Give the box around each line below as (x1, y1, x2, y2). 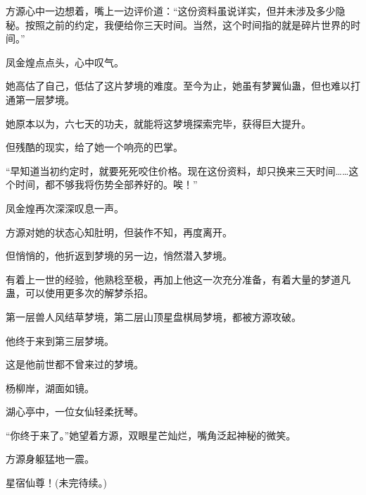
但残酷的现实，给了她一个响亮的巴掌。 (6, 140, 183, 154)
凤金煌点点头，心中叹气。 (6, 54, 124, 69)
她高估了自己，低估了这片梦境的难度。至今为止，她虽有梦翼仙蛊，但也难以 (6, 78, 351, 93)
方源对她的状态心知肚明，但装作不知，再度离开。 (6, 224, 232, 239)
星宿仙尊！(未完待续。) (6, 475, 107, 490)
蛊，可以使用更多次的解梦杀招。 (6, 286, 153, 300)
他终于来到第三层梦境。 (6, 333, 114, 348)
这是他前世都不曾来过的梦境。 (6, 357, 144, 372)
